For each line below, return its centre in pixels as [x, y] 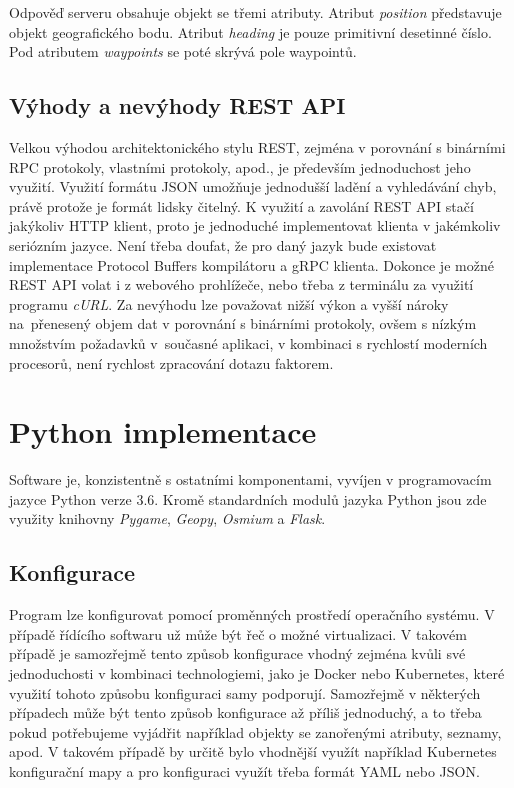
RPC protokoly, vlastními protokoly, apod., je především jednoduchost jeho [240, 166]
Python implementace [163, 431]
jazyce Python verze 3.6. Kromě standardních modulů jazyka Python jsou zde [248, 498]
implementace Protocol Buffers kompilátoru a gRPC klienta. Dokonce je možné [251, 264]
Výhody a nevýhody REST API [177, 105]
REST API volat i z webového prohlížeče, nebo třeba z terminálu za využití [241, 284]
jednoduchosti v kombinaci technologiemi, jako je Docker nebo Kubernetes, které [257, 673]
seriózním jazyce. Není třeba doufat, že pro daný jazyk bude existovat [223, 244]
